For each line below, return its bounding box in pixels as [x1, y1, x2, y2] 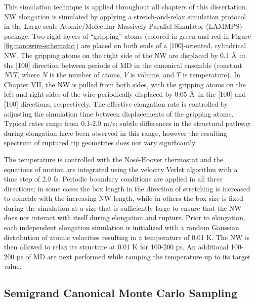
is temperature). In [182, 69, 240, 80]
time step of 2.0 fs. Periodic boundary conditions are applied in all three [4, 174, 223, 184]
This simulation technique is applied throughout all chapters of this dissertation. [4, 1, 248, 11]
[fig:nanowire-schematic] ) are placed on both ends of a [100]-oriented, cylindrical [4, 40, 246, 51]
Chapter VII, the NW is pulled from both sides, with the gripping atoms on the [4, 79, 246, 89]
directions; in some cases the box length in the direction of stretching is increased [4, 183, 251, 193]
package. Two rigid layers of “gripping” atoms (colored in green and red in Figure [4, 30, 251, 41]
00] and [223, 89, 246, 99]
